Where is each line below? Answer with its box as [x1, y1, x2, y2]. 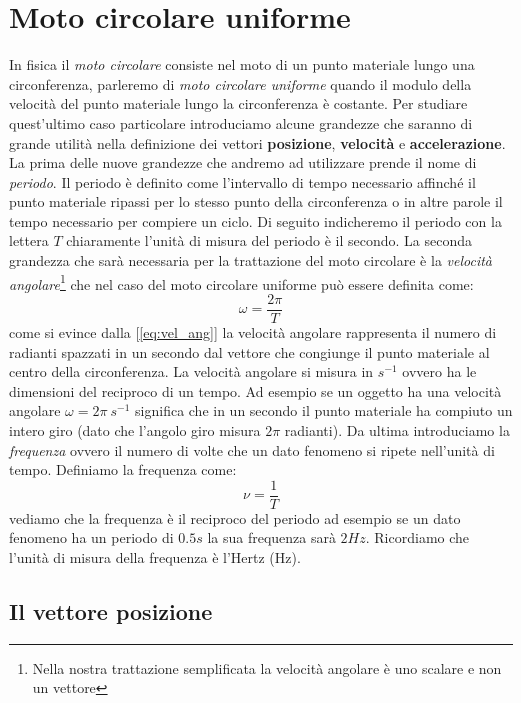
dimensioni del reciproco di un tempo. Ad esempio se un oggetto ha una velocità [9, 380, 502, 401]
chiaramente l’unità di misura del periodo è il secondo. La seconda [66, 230, 472, 251]
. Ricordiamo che [365, 527, 470, 548]
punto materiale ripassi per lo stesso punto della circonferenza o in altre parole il [9, 191, 503, 212]
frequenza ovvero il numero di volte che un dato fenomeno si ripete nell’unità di [9, 439, 495, 460]
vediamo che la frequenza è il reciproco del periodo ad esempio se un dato [9, 507, 461, 528]
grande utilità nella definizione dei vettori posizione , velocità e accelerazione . [9, 132, 506, 153]
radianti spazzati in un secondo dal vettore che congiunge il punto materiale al [9, 341, 490, 362]
